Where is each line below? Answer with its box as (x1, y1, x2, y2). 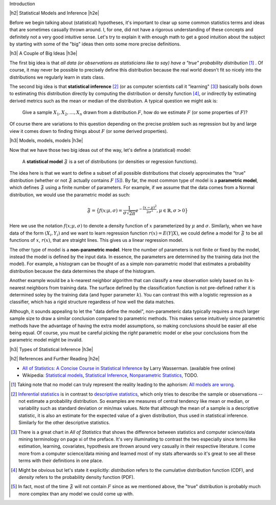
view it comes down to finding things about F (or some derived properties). (9, 128, 168, 134)
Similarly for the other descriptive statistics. (18, 420, 110, 426)
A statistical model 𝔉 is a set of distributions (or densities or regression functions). (22, 158, 198, 165)
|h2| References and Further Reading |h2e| (9, 356, 100, 362)
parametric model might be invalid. (9, 337, 83, 343)
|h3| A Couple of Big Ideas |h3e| (9, 50, 78, 56)
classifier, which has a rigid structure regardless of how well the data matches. (9, 299, 175, 305)
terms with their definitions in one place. (18, 457, 103, 464)
